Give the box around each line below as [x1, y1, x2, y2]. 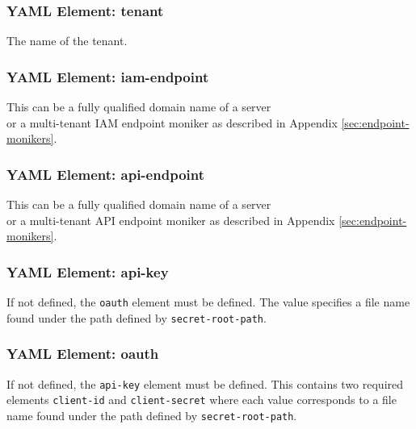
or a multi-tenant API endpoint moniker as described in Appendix [6, 211, 335, 228]
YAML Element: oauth [6, 344, 159, 364]
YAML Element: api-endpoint [6, 164, 204, 184]
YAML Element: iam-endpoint [6, 66, 209, 86]
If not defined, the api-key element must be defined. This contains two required [6, 375, 404, 392]
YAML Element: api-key [6, 261, 169, 281]
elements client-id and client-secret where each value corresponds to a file [6, 391, 397, 408]
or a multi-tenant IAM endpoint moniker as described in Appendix [6, 114, 338, 131]
